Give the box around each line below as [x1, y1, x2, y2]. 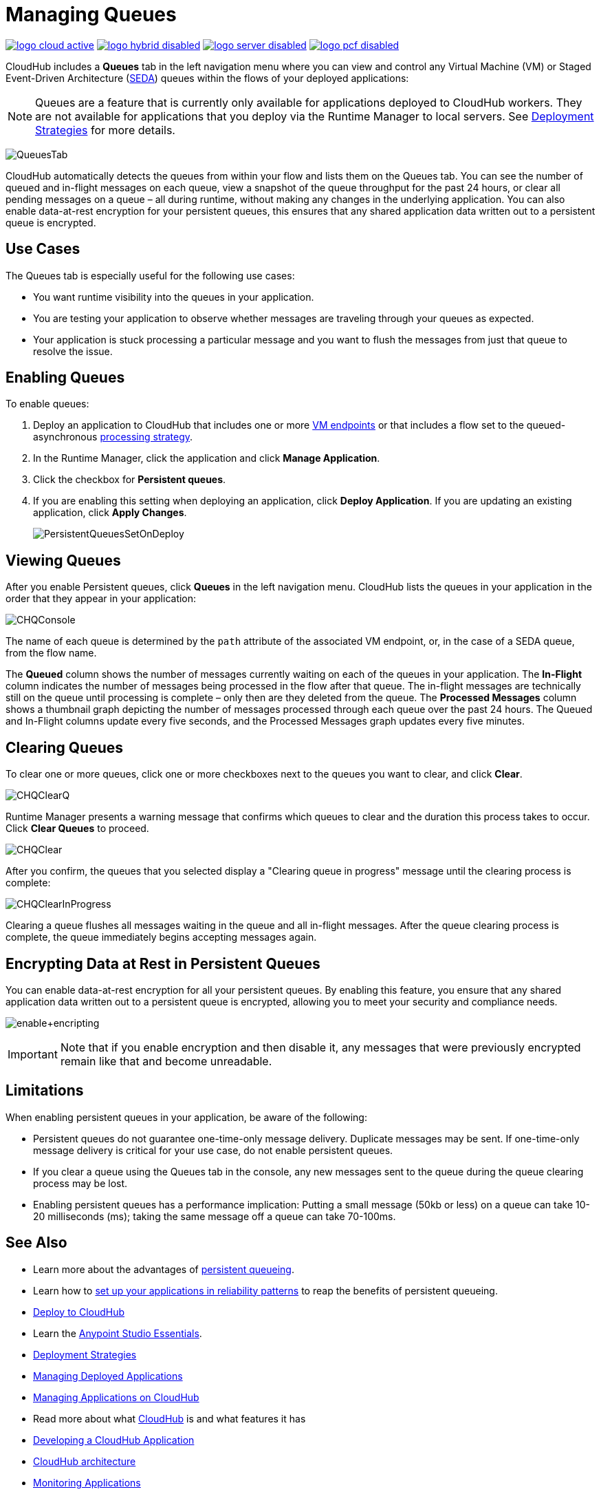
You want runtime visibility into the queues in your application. [33, 290, 314, 303]
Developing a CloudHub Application [33, 1433, 195, 1446]
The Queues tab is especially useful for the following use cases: [6, 269, 295, 281]
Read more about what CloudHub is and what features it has [33, 1412, 306, 1424]
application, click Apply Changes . [33, 506, 187, 519]
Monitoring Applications [33, 1476, 141, 1488]
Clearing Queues [6, 738, 124, 756]
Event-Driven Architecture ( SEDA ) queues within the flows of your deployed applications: [6, 72, 409, 84]
